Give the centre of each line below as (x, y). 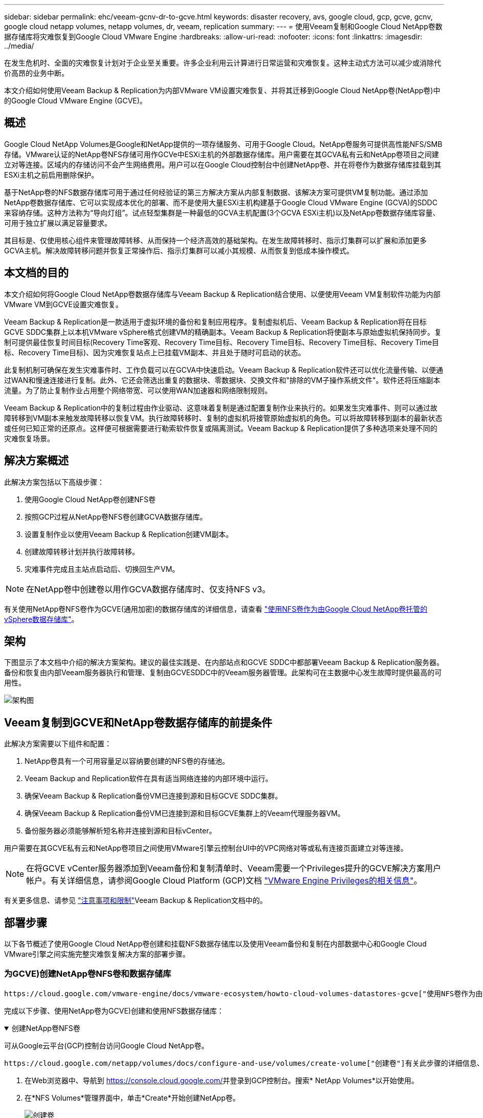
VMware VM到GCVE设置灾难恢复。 (63, 304)
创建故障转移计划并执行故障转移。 (82, 551)
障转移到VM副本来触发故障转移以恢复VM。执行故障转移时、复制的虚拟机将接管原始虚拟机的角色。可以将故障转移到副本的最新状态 (223, 418)
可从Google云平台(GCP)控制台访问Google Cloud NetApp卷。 (106, 1045)
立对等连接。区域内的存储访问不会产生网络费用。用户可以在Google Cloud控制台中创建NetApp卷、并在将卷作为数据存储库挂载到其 (223, 164)
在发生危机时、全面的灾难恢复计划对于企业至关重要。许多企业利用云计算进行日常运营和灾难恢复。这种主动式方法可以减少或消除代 (223, 63)
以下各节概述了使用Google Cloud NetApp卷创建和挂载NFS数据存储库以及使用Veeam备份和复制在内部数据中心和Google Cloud (215, 944)
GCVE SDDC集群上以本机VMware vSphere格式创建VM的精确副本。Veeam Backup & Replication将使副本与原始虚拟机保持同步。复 (223, 332)
